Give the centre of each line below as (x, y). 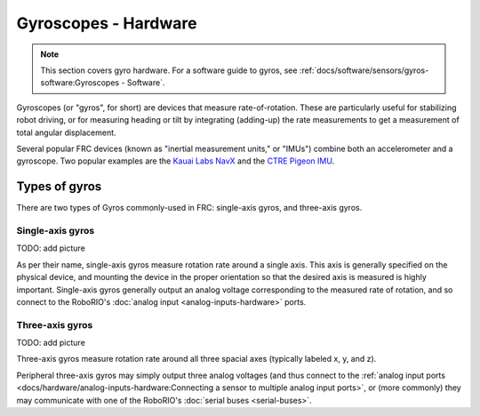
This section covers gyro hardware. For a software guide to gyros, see (169, 70)
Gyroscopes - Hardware (107, 23)
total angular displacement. (66, 132)
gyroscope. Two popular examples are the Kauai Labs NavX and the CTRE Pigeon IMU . (176, 161)
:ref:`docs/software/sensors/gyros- (364, 70)
